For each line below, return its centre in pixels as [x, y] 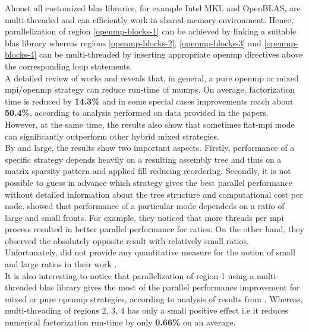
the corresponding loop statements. [69, 66]
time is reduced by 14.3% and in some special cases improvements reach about [149, 101]
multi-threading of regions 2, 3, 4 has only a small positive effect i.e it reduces [146, 310]
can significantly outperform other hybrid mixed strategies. [112, 136]
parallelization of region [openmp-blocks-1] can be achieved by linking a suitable [151, 31]
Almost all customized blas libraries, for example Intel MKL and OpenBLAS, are [153, 8]
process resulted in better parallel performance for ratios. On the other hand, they [154, 229]
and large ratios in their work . [61, 264]
